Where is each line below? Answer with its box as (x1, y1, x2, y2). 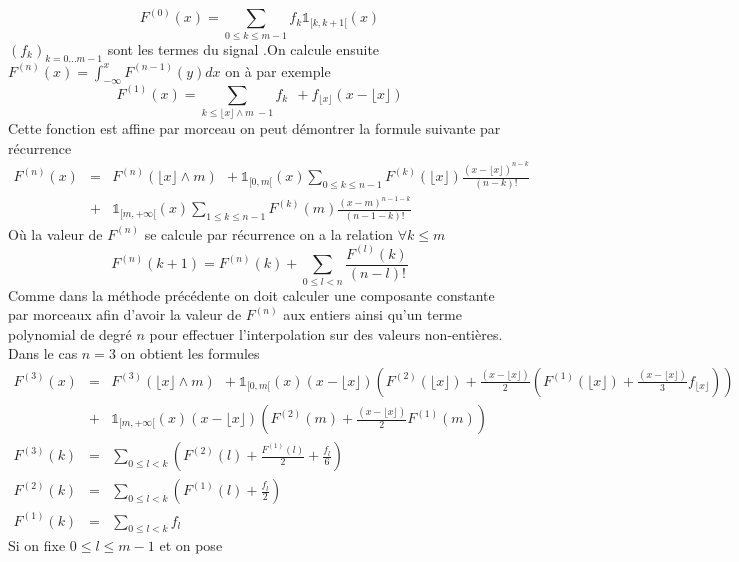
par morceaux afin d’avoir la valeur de (8, 304, 242, 325)
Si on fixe (8, 535, 66, 556)
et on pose (159, 535, 223, 556)
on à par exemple (225, 60, 331, 81)
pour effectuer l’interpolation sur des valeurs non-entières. (149, 323, 503, 344)
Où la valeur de (8, 223, 103, 244)
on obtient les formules (120, 343, 260, 364)
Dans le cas (8, 343, 78, 364)
